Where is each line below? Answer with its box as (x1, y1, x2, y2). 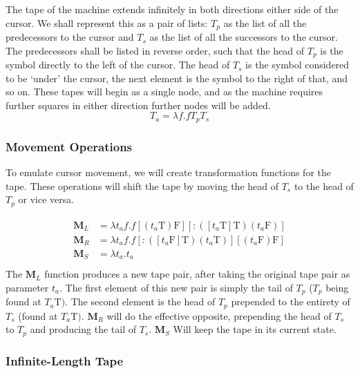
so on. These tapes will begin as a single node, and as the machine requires (6, 84, 323, 99)
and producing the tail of (30, 322, 136, 336)
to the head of (294, 178, 354, 193)
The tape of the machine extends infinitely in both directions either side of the (6, 2, 339, 16)
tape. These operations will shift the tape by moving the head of (6, 178, 278, 193)
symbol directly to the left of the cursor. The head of (6, 57, 230, 72)
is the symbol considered (245, 57, 350, 72)
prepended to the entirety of (231, 294, 350, 309)
